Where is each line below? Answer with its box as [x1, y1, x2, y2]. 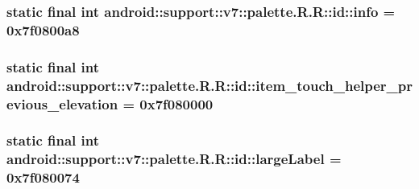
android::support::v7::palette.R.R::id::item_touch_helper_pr [6, 75, 413, 95]
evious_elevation [6, 93, 118, 113]
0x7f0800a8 [6, 19, 80, 39]
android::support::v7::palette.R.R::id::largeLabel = [6, 149, 342, 169]
